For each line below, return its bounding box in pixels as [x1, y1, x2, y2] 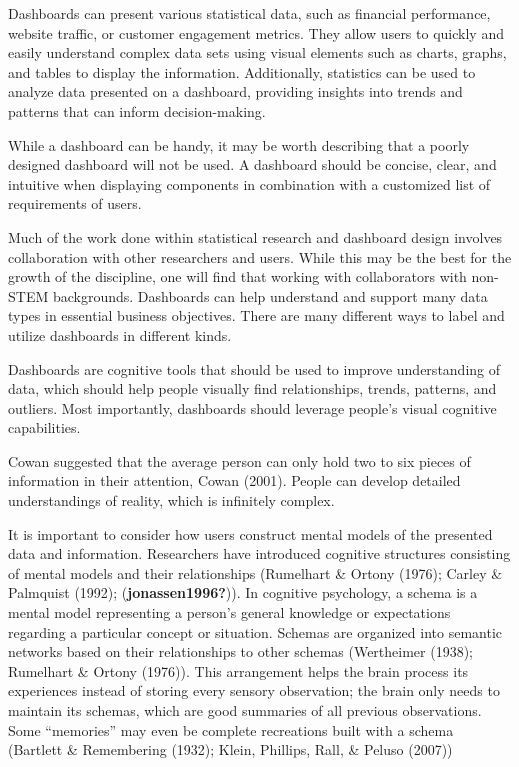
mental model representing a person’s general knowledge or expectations [8, 602, 451, 623]
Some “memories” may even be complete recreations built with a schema [8, 719, 454, 740]
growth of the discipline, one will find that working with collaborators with [8, 266, 467, 287]
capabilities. [8, 417, 81, 438]
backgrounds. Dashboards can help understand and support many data [52, 285, 488, 306]
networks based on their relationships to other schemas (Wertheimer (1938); [8, 641, 474, 662]
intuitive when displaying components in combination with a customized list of [8, 173, 491, 194]
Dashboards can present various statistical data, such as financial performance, [8, 3, 491, 23]
